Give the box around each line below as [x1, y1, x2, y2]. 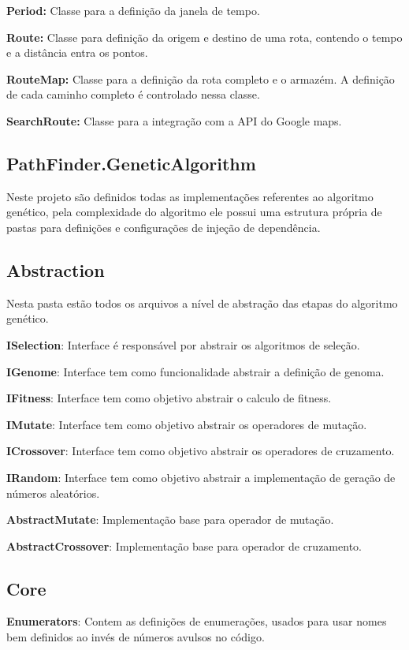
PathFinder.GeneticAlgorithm [6, 151, 256, 175]
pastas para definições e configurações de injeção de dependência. [6, 219, 321, 235]
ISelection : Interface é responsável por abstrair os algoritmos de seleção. [6, 336, 360, 353]
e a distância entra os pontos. [6, 44, 148, 61]
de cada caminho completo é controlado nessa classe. [6, 86, 260, 103]
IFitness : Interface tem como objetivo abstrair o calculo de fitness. [6, 390, 332, 406]
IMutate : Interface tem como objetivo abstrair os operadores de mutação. [6, 416, 367, 432]
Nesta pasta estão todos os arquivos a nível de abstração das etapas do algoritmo [6, 294, 398, 311]
